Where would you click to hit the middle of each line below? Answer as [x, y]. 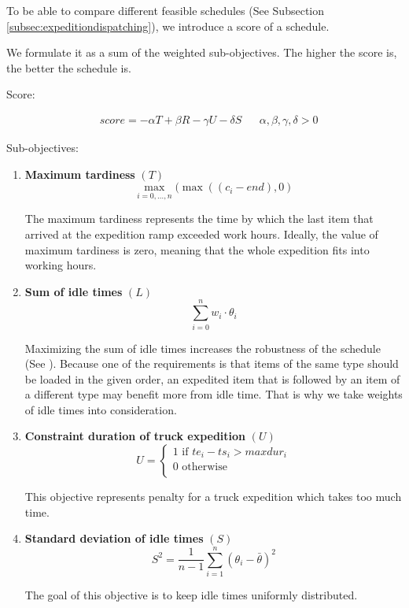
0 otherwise [200, 467]
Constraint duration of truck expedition [135, 436]
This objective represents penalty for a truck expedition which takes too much [213, 497]
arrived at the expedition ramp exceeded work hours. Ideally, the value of [201, 234]
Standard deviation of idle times [114, 538]
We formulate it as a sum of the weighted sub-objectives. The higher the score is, [202, 52]
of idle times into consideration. [101, 409]
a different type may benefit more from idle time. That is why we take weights [214, 394]
